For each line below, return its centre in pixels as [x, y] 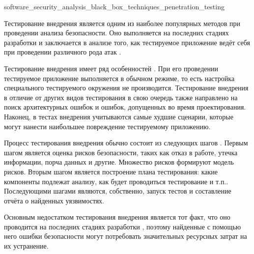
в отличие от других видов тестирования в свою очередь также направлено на [121, 97]
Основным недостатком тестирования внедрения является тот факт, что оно [117, 217]
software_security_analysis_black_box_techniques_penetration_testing [114, 6]
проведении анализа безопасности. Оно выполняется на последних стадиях [116, 33]
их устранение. [26, 246]
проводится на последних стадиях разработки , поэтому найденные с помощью [123, 226]
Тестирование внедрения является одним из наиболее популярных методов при [122, 23]
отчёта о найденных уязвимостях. [54, 200]
